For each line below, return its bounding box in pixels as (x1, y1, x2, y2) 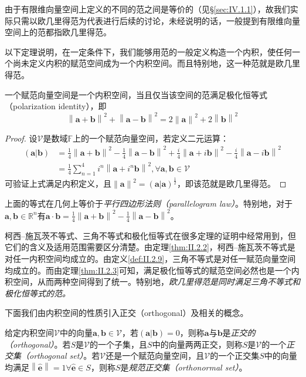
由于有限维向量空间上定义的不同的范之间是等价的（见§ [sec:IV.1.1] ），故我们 (5, 3, 290, 15)
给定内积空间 (5, 326, 54, 338)
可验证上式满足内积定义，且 (5, 177, 111, 190)
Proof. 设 (5, 132, 38, 144)
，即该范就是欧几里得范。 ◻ (176, 177, 287, 190)
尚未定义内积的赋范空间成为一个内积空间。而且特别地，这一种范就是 (12, 57, 276, 69)
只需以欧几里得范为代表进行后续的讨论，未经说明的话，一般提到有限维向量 (12, 14, 300, 26)
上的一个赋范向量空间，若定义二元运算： (73, 132, 229, 144)
